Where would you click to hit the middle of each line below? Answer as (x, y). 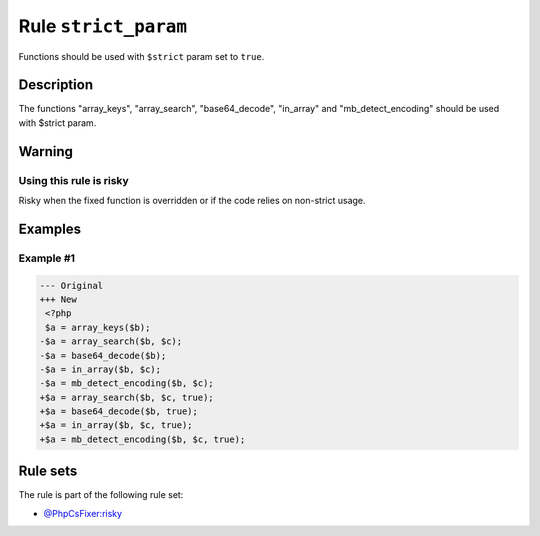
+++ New (58, 299)
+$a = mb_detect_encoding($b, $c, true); (142, 439)
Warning (46, 151)
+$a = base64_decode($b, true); (119, 411)
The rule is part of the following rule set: (101, 495)
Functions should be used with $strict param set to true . (141, 56)
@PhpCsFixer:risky (83, 513)
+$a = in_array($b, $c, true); (116, 425)
